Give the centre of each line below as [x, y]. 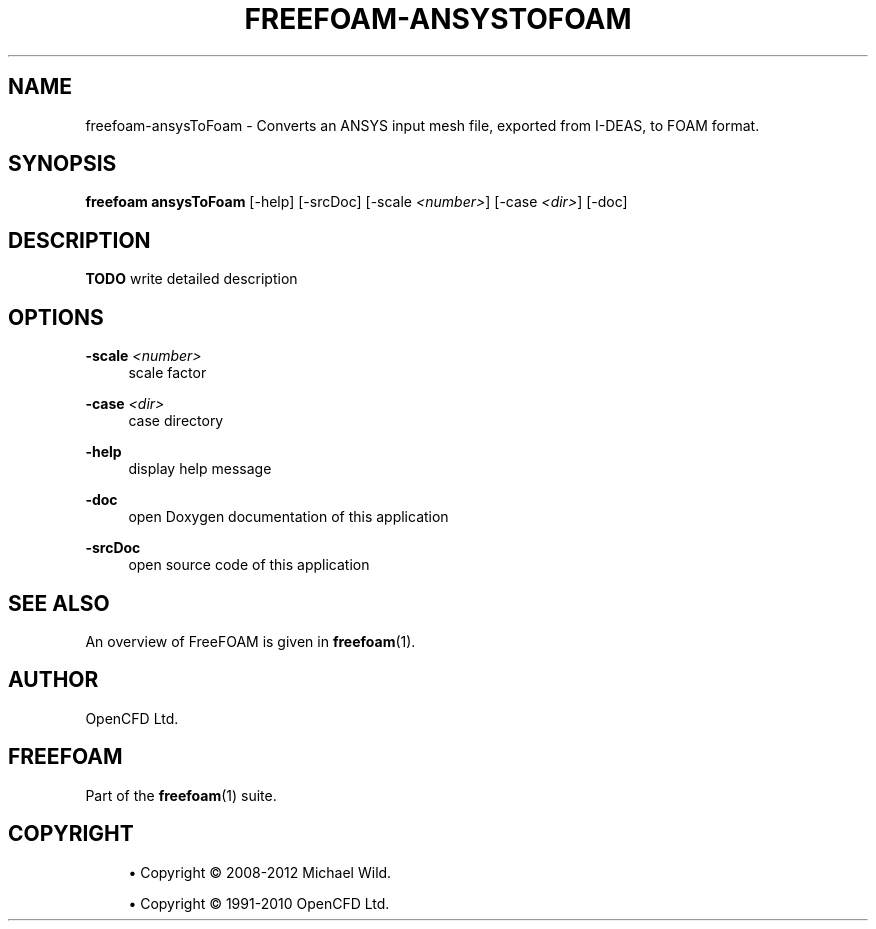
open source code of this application [249, 565]
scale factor [167, 373]
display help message [200, 469]
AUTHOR [53, 680]
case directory [176, 421]
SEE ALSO [59, 603]
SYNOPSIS [62, 164]
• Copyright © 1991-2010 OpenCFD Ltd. [259, 903]
